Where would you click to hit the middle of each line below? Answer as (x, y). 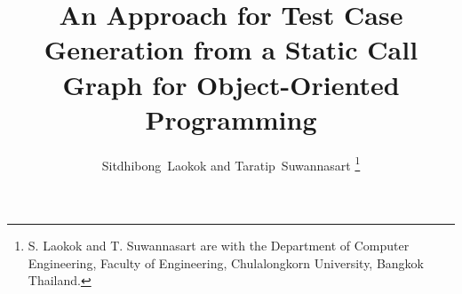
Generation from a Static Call (231, 49)
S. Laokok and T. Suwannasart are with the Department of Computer (219, 245)
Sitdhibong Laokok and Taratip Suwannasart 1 (231, 163)
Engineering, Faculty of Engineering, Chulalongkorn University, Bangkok (226, 262)
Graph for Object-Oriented (231, 84)
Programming (231, 119)
